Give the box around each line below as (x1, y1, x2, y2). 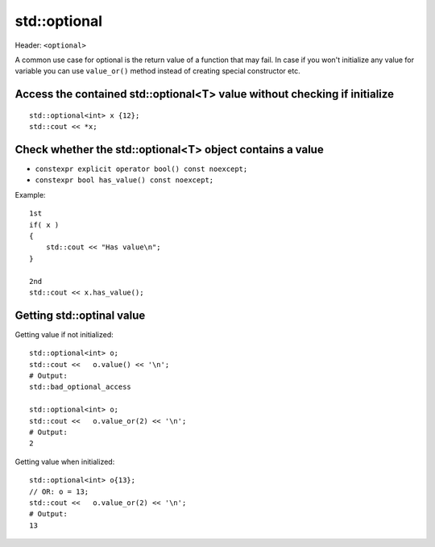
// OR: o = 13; (29, 486, 89, 496)
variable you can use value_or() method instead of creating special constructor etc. (14, 66, 301, 76)
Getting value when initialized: (14, 457, 115, 466)
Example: (14, 190, 46, 199)
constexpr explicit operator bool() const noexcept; (35, 165, 248, 173)
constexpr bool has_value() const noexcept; (35, 176, 214, 185)
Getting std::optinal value (14, 308, 146, 322)
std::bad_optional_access (29, 382, 132, 391)
